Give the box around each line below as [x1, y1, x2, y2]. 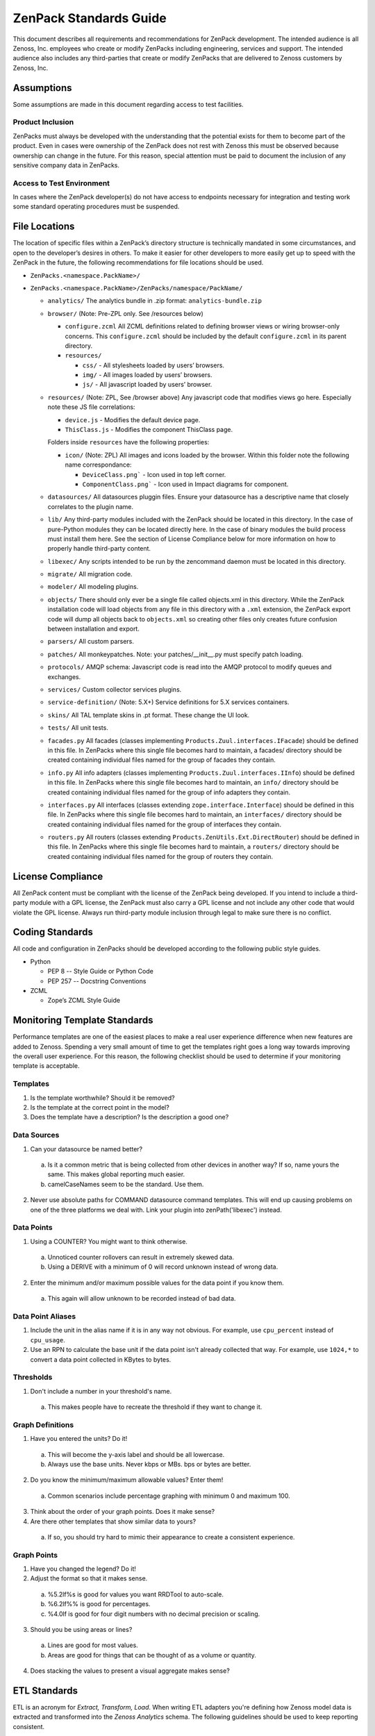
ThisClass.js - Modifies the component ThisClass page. [65, 426, 233, 434]
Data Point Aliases [12, 1311, 76, 1321]
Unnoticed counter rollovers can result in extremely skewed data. [47, 1253, 234, 1262]
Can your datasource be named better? [30, 1144, 143, 1153]
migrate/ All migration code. [47, 570, 133, 578]
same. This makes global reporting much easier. [47, 1170, 185, 1178]
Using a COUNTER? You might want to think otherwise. [30, 1237, 187, 1246]
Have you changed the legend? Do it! [30, 1564, 137, 1573]
